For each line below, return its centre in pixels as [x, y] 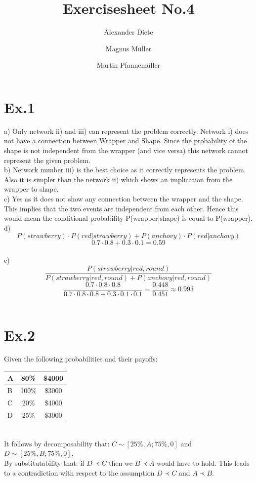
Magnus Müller [128, 48]
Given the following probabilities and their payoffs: [81, 359]
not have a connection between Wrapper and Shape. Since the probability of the [126, 140]
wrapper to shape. [31, 189]
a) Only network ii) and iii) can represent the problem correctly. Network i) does [126, 131]
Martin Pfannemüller [128, 65]
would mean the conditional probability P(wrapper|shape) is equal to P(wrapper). [128, 218]
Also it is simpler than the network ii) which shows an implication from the [118, 179]
